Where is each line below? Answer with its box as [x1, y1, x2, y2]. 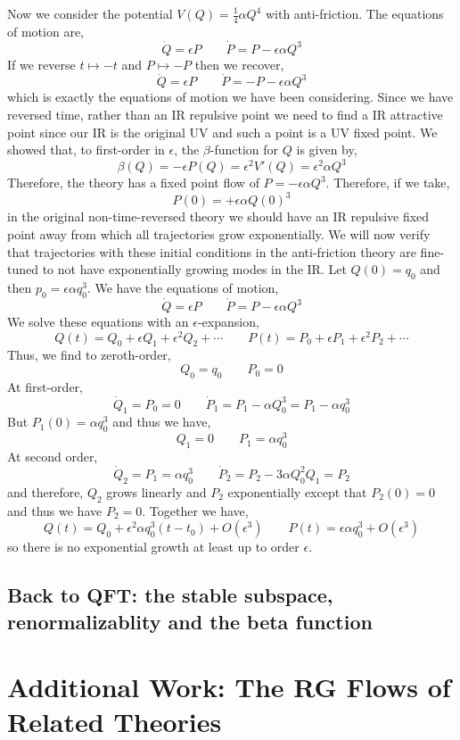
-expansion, [197, 312, 259, 331]
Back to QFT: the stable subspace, [7, 581, 333, 609]
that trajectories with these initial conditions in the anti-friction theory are [7, 242, 416, 261]
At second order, [7, 447, 98, 466]
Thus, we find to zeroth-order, [7, 345, 171, 364]
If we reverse [7, 54, 76, 73]
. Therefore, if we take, [325, 173, 450, 192]
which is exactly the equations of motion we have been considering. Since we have [7, 87, 454, 106]
